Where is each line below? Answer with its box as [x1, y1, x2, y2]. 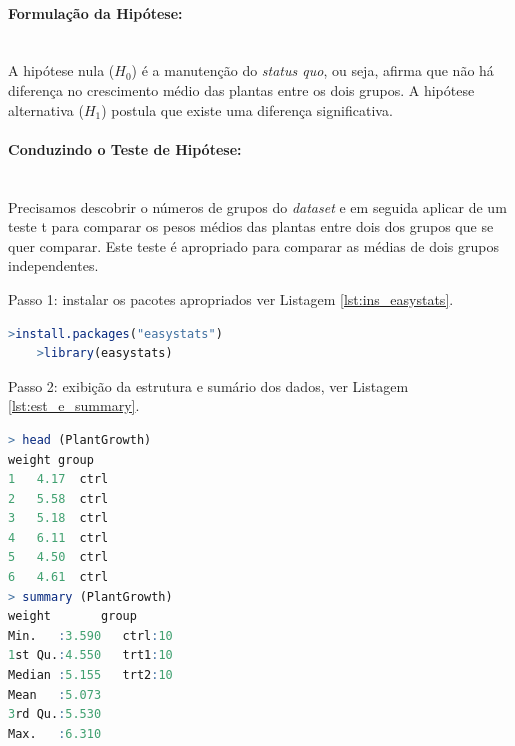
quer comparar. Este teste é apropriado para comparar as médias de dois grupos [8, 235, 499, 256]
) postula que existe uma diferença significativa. [101, 99, 393, 120]
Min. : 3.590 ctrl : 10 [8, 628, 173, 643]
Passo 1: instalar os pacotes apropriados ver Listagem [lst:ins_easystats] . [8, 288, 454, 309]
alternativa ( [8, 99, 84, 120]
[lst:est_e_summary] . [8, 395, 140, 416]
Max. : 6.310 [8, 726, 102, 741]
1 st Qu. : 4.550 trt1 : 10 [8, 648, 173, 663]
